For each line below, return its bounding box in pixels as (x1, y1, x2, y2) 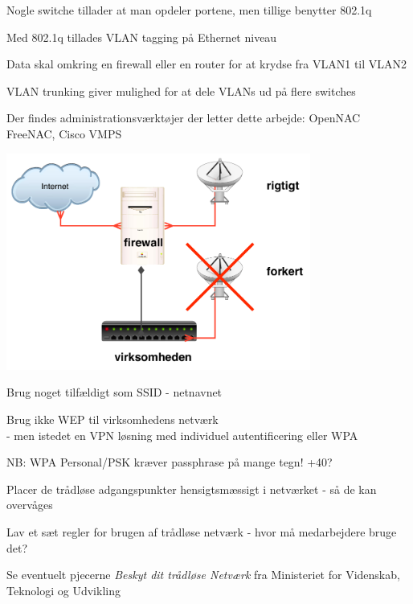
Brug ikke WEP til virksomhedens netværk (6, 410, 219, 427)
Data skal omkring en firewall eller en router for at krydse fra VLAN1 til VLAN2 (6, 55, 407, 72)
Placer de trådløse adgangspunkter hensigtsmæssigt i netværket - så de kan (6, 480, 377, 497)
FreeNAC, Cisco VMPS (6, 125, 122, 142)
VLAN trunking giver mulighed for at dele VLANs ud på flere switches (6, 82, 356, 99)
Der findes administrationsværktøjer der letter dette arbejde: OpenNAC (6, 109, 361, 126)
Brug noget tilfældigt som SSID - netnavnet (6, 384, 223, 401)
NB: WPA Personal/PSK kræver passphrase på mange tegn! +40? (6, 454, 333, 470)
